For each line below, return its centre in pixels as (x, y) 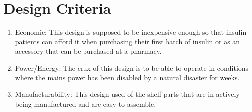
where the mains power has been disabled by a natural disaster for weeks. (127, 77)
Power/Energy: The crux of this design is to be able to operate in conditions (132, 67)
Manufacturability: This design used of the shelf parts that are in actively (127, 94)
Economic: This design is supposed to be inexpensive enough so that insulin (131, 32)
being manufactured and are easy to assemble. (85, 103)
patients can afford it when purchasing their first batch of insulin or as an (127, 41)
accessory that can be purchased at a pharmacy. (88, 51)
